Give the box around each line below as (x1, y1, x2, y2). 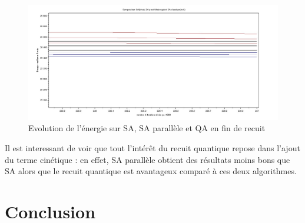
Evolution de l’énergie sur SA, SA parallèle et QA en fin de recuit (28, 122, 266, 134)
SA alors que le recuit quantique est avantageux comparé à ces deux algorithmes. (5, 165, 297, 177)
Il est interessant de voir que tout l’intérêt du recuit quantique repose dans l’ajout (5, 142, 300, 154)
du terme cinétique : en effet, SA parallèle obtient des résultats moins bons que (5, 153, 290, 165)
